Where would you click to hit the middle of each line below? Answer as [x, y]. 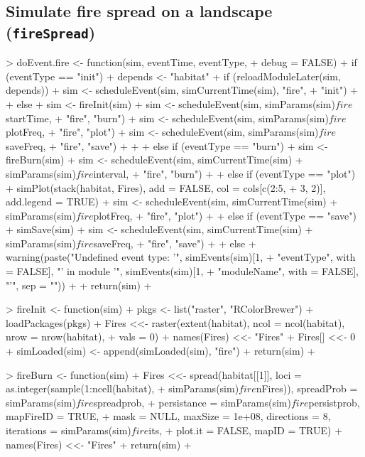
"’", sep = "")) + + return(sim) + [79, 285]
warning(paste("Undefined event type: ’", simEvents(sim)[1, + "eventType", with [181, 257]
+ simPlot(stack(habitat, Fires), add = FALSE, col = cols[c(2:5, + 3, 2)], [166, 187]
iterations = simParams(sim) [69, 430]
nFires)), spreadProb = [307, 388]
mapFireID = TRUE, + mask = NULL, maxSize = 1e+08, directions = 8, [168, 416]
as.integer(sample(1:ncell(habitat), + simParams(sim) [122, 388]
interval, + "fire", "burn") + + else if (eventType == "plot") [224, 173]
